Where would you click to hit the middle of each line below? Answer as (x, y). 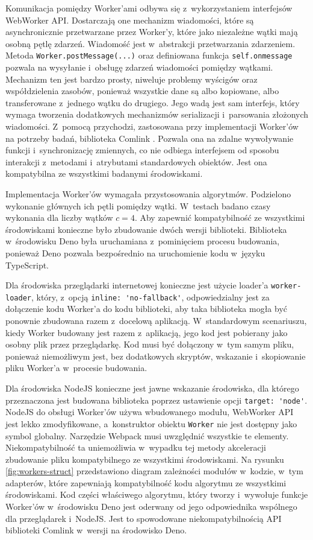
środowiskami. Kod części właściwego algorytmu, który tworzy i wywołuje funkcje (157, 494)
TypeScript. (27, 265)
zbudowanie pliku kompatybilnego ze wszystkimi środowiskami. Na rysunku (145, 459)
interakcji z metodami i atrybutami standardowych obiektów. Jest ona (136, 161)
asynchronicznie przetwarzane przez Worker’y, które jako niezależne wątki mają (152, 32)
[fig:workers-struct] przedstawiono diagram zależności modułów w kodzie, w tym (154, 471)
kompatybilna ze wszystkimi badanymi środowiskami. (104, 173)
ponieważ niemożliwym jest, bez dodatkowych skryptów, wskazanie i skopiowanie (156, 356)
